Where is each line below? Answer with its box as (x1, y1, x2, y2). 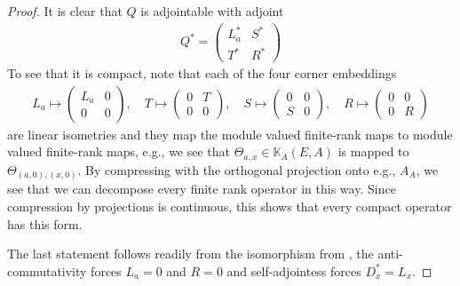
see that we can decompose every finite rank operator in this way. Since (7, 179, 396, 198)
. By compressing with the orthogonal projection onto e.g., (77, 160, 396, 179)
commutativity (7, 261, 87, 280)
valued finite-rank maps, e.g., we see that (7, 142, 231, 161)
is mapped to (337, 142, 409, 161)
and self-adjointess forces (226, 261, 361, 280)
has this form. (7, 214, 83, 233)
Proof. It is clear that (7, 2, 123, 20)
